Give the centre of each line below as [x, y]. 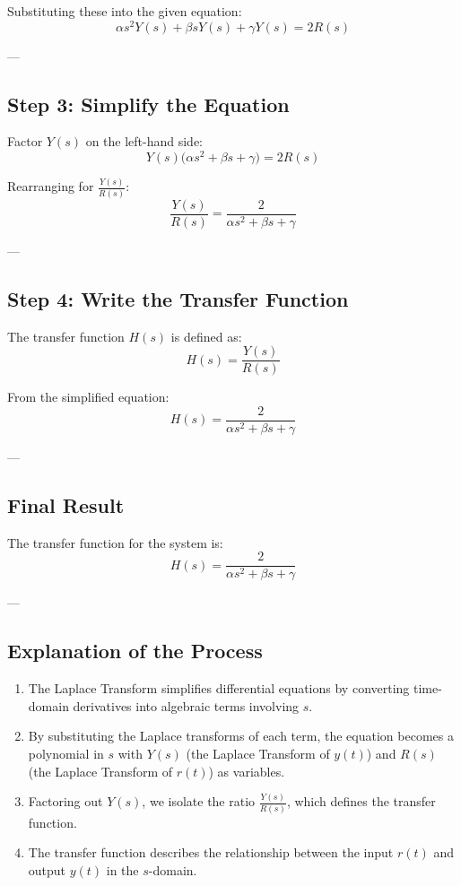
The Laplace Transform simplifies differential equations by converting [219, 688]
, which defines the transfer [361, 801]
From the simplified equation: [88, 397]
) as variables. [247, 771]
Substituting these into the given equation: [125, 11]
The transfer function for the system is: [115, 542]
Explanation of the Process [135, 651]
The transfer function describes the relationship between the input [211, 852]
